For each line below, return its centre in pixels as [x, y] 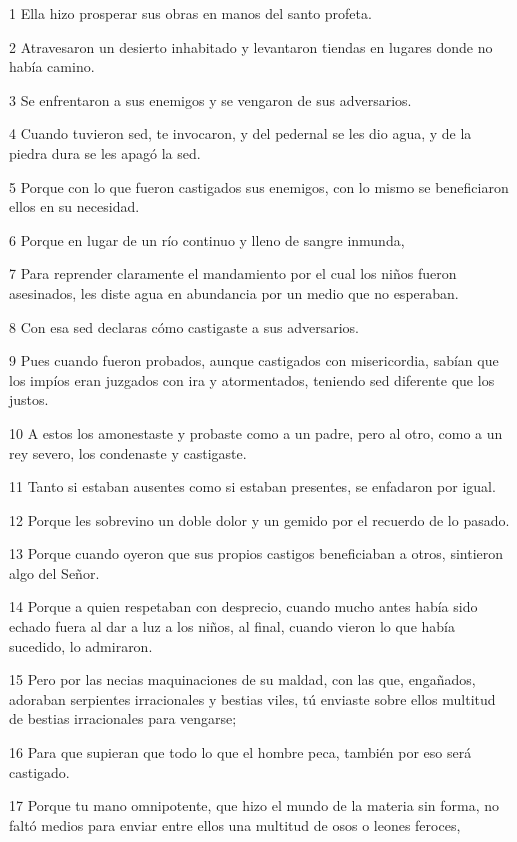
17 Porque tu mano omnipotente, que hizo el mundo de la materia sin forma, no [254, 805]
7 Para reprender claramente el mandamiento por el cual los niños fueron [233, 273]
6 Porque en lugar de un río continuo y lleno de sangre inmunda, [207, 239]
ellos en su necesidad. [74, 206]
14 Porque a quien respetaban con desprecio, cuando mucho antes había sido [243, 606]
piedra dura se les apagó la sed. [105, 152]
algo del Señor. [54, 572]
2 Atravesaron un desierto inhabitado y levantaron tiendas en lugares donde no [251, 46]
